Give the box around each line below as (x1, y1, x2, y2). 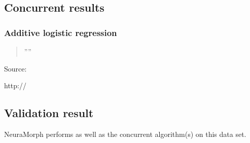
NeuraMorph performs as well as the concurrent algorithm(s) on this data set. (4, 128, 246, 139)
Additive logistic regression (4, 26, 117, 39)
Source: (4, 63, 27, 74)
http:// (4, 80, 26, 91)
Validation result (4, 105, 94, 121)
